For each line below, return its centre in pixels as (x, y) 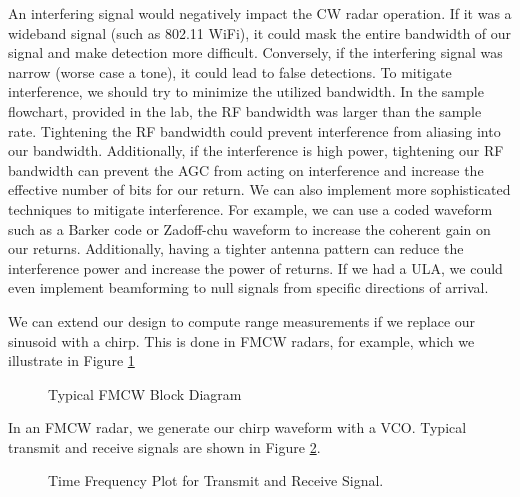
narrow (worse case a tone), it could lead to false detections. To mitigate (230, 71)
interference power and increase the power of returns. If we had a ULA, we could (255, 267)
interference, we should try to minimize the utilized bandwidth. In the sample (246, 91)
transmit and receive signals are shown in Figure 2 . (164, 446)
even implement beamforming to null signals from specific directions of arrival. (248, 287)
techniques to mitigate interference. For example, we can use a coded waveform (250, 208)
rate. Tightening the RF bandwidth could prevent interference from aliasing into (254, 130)
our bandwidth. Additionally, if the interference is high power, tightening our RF (256, 150)
